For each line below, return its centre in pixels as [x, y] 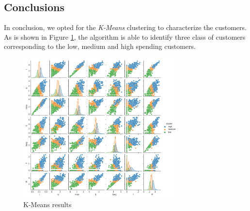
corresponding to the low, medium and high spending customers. [100, 46]
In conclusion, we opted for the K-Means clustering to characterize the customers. [125, 27]
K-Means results [47, 204]
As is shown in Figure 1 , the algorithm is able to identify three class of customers [125, 37]
